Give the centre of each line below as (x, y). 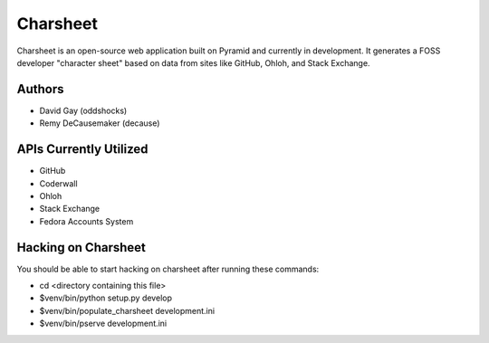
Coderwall (58, 183)
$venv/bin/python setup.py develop (105, 298)
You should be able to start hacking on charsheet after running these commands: (168, 269)
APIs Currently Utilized (82, 149)
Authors (40, 89)
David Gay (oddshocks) (83, 110)
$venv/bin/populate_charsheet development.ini (127, 310)
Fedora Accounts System (86, 221)
